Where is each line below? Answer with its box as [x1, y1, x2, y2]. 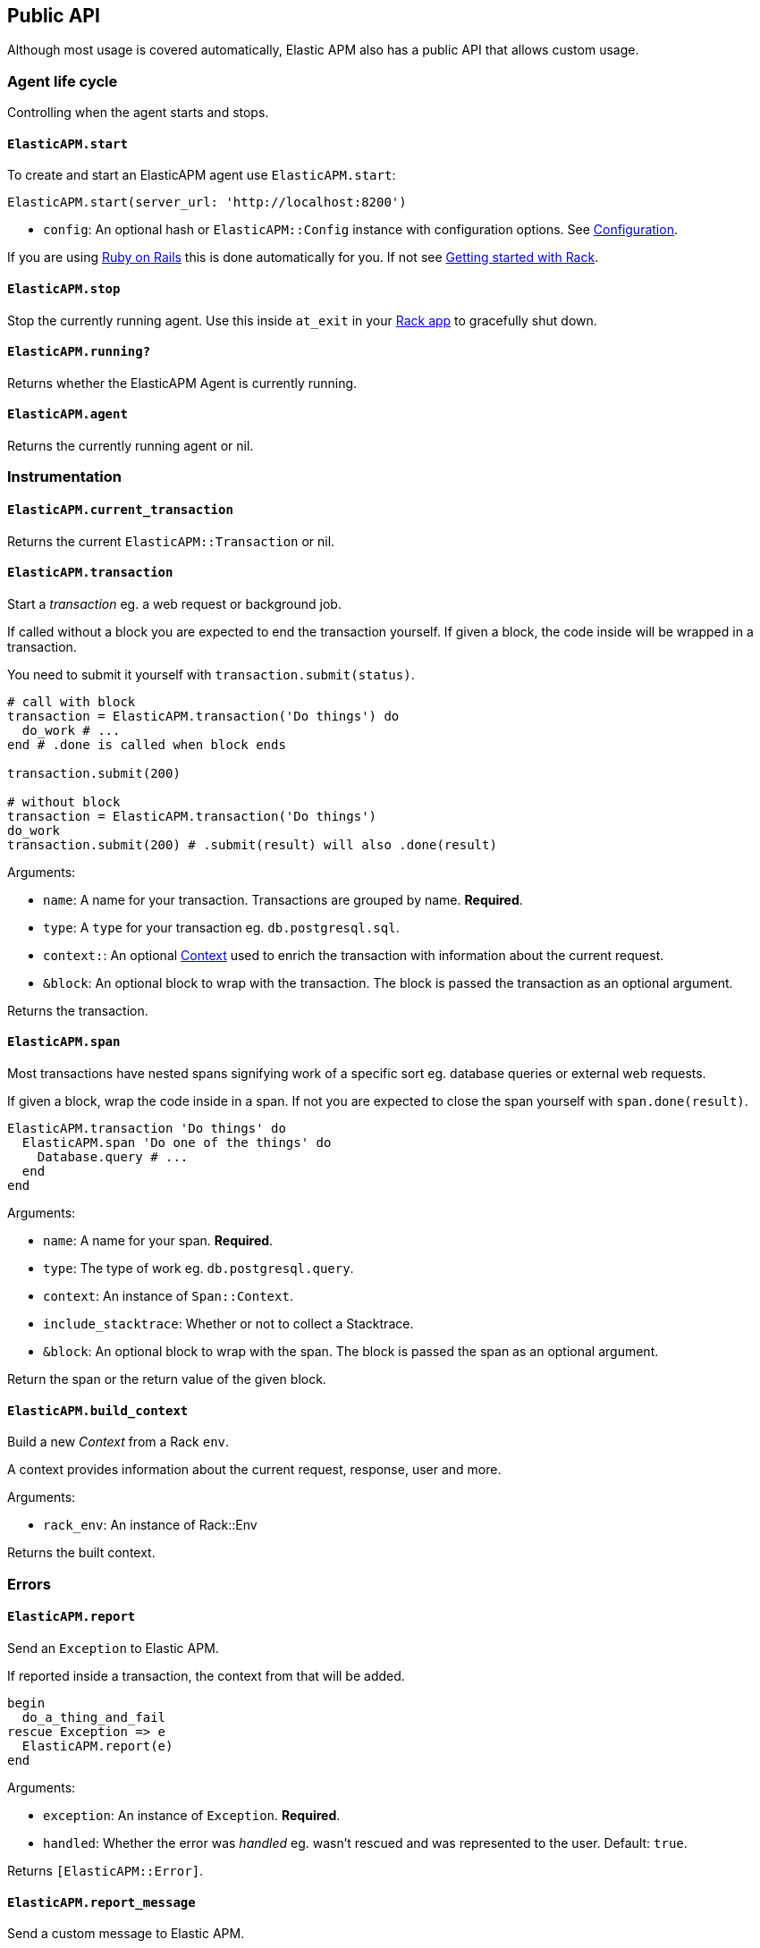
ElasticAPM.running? [7, 344, 151, 359]
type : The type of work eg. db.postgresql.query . [43, 1261, 354, 1277]
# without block [7, 794, 121, 809]
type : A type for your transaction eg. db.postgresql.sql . [43, 919, 400, 935]
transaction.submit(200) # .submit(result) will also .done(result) [7, 837, 497, 852]
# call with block [7, 694, 136, 709]
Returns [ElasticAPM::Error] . [7, 1862, 204, 1878]
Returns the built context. [7, 1545, 156, 1561]
